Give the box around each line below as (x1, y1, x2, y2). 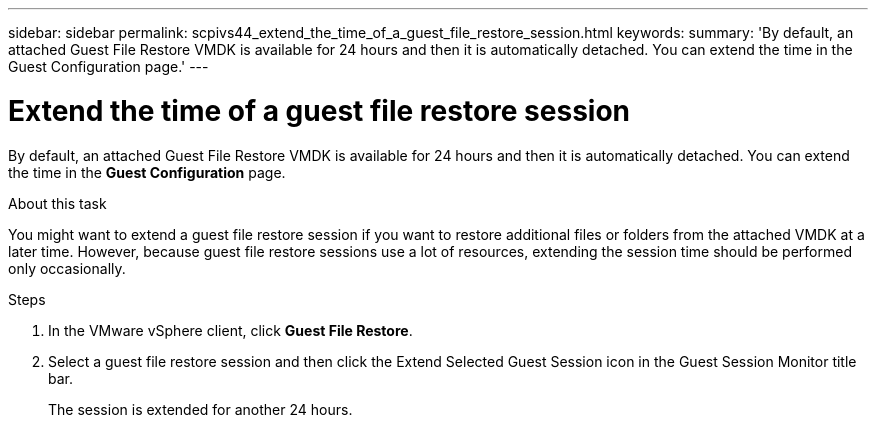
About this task (8, 194, 107, 212)
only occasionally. (8, 259, 126, 277)
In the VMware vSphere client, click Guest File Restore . (48, 321, 413, 339)
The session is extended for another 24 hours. (48, 400, 353, 418)
